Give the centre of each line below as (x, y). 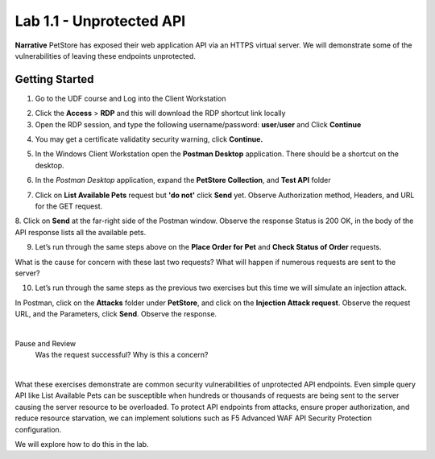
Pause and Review (46, 343)
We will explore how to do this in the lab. (82, 444)
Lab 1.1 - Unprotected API (100, 21)
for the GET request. (69, 206)
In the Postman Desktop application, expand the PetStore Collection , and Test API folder (183, 180)
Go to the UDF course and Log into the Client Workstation (130, 98)
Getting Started (54, 79)
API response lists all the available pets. (81, 232)
